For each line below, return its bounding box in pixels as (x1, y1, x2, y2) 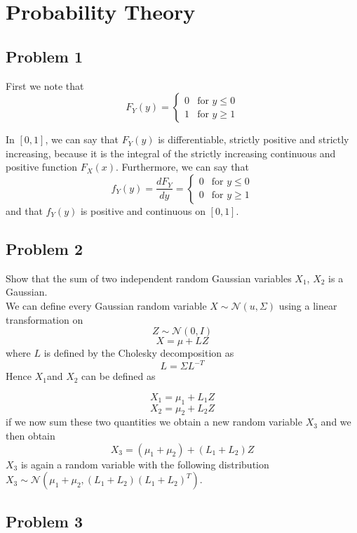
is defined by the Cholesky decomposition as (43, 346, 234, 360)
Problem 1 (6, 45, 83, 67)
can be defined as (81, 369, 156, 383)
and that (6, 203, 43, 218)
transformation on (6, 312, 83, 327)
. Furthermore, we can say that (116, 159, 249, 174)
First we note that (6, 78, 84, 93)
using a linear (278, 298, 337, 312)
